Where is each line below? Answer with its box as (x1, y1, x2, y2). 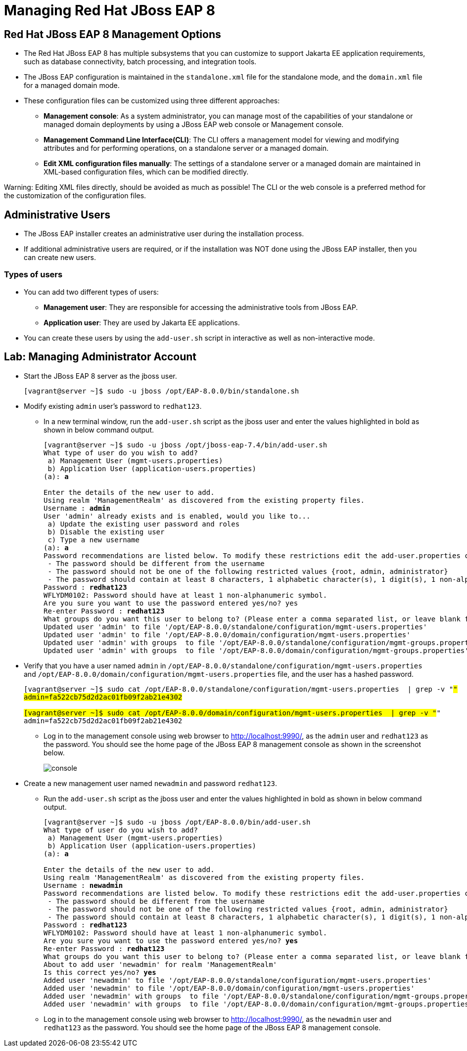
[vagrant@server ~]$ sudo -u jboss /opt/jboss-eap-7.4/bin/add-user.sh (44, 440, 327, 449)
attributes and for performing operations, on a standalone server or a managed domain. (44, 144, 329, 153)
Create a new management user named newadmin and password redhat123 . (24, 779, 278, 788)
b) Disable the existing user (47, 527, 165, 536)
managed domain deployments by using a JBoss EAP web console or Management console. (44, 120, 344, 129)
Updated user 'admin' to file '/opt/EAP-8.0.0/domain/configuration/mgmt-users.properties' (44, 630, 411, 639)
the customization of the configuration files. (4, 191, 146, 200)
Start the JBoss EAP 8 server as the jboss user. (24, 371, 177, 380)
